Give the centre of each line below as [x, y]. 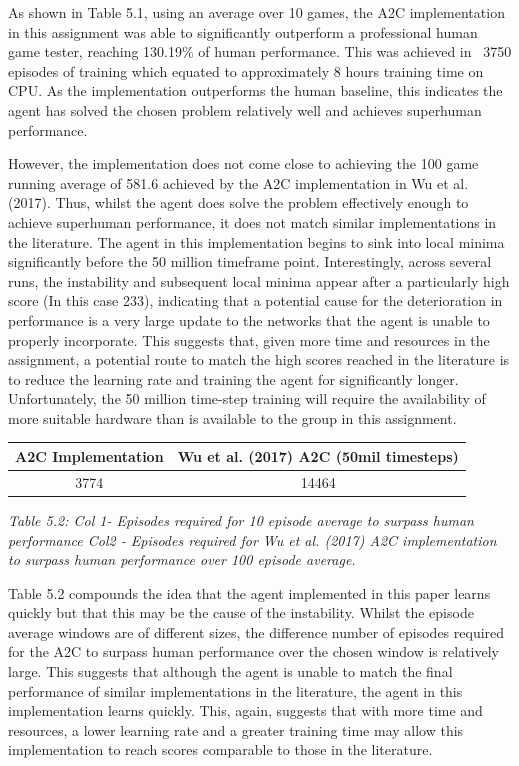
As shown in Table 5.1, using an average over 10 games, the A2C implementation [256, 12]
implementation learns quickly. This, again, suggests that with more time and [245, 710]
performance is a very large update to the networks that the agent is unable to [249, 319]
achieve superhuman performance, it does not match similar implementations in [252, 221]
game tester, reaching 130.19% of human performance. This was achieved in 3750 [260, 51]
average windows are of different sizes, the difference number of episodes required [256, 631]
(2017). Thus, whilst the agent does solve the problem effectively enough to [238, 202]
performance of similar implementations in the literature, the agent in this [235, 690]
